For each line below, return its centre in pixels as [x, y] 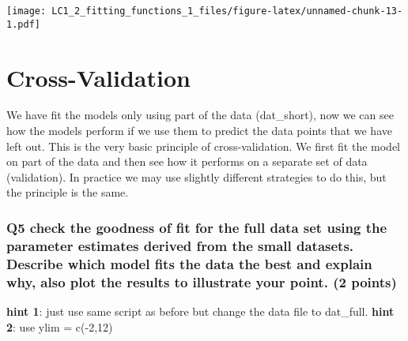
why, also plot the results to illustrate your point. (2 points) [202, 281]
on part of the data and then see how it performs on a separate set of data [187, 161]
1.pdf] [23, 24]
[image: [26, 11]
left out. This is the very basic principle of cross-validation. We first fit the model [204, 146]
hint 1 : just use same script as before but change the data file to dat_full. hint [200, 311]
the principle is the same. [68, 192]
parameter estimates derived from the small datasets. [180, 245]
